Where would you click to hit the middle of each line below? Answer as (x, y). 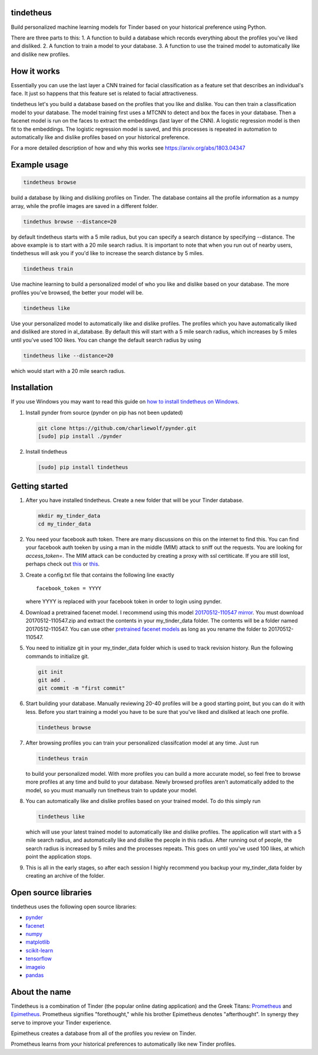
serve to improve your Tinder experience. (61, 1023)
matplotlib (38, 942)
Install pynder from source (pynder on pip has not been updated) (104, 412)
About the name (41, 992)
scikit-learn (39, 950)
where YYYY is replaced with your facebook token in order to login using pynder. (124, 601)
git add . (52, 680)
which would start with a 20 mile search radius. (68, 371)
